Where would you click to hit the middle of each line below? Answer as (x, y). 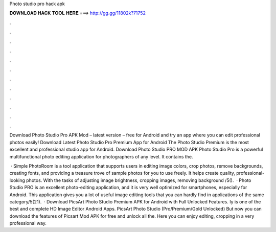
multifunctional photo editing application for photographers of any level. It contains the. (101, 156)
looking (17, 180)
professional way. (28, 223)
